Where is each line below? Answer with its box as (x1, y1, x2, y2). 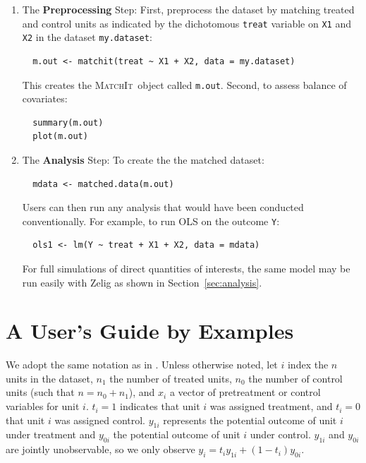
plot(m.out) (32, 131, 88, 142)
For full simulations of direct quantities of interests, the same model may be (22, 260, 350, 275)
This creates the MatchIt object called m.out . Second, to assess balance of (22, 77, 347, 92)
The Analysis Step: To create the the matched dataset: (22, 152, 264, 167)
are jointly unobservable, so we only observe (6, 442, 195, 457)
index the (287, 357, 329, 372)
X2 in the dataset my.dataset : (22, 30, 152, 44)
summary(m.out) (32, 117, 104, 128)
